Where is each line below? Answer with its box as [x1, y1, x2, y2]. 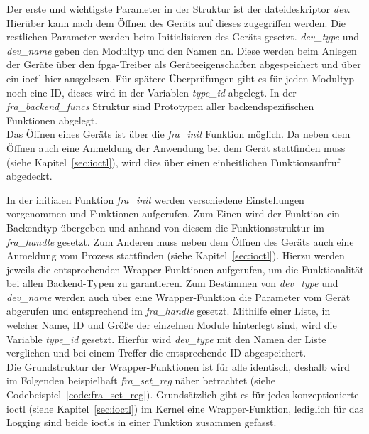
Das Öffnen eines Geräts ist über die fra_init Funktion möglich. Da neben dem [6, 126, 351, 141]
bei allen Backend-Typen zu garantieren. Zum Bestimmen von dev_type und [6, 276, 338, 291]
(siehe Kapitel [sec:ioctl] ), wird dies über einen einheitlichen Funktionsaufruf [6, 154, 340, 169]
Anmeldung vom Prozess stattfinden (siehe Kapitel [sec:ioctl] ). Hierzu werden [6, 248, 345, 263]
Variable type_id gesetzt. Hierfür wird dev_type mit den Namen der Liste [6, 331, 326, 346]
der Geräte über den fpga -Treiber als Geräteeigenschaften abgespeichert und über [6, 57, 361, 72]
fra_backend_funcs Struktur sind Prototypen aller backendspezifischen [6, 99, 314, 114]
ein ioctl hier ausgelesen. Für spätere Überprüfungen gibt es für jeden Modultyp [6, 70, 355, 85]
